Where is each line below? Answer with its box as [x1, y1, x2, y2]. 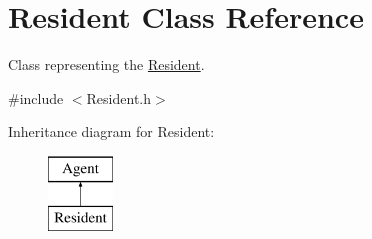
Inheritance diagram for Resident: [8, 121, 215, 142]
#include [8, 87, 64, 108]
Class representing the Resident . [8, 54, 205, 75]
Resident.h [86, 87, 152, 108]
